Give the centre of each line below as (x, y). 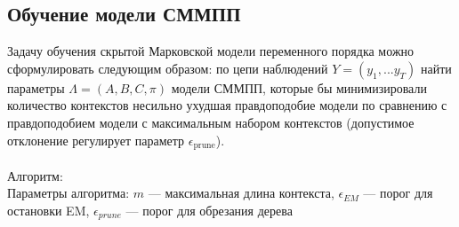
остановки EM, (48, 210)
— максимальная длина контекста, (241, 193)
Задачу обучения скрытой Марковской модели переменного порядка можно (211, 51)
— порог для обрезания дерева (209, 210)
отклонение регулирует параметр (96, 140)
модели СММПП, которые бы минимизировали (299, 87)
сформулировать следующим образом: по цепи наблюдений (168, 68)
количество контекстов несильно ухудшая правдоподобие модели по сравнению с (227, 105)
